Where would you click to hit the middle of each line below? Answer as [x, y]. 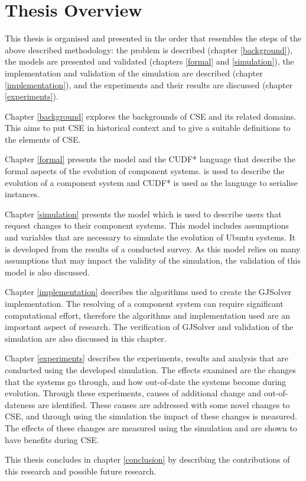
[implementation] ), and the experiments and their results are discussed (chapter [149, 84]
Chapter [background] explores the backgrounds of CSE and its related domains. [151, 116]
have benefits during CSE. [52, 439]
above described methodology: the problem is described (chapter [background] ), [149, 49]
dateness [20, 404]
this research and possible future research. [81, 471]
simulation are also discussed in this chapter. [86, 338]
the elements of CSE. [43, 139]
